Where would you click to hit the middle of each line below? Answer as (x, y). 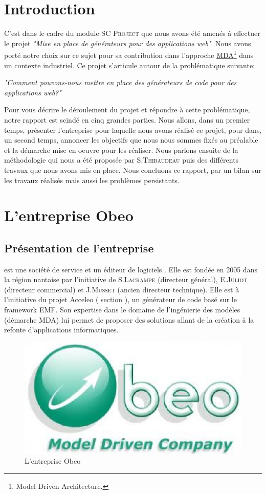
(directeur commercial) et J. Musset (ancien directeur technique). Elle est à (122, 289)
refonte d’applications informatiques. (61, 330)
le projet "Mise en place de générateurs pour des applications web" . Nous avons (128, 43)
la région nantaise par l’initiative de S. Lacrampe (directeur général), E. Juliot (126, 279)
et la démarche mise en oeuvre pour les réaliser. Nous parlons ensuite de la (121, 150)
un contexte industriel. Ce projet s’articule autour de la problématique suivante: (130, 65)
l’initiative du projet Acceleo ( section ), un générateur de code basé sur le (120, 299)
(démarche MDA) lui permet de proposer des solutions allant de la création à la (129, 319)
